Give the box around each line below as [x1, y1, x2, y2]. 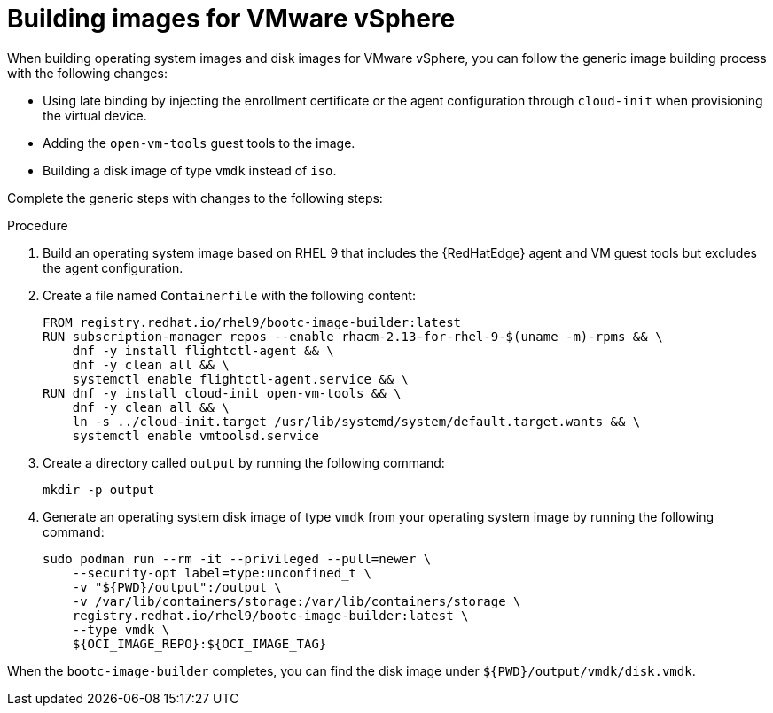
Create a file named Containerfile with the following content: [43, 287, 416, 303]
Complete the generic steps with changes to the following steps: [7, 190, 383, 205]
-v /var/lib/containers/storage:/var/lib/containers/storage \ [72, 593, 521, 608]
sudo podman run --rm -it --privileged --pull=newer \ [43, 551, 432, 566]
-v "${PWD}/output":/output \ [72, 579, 282, 594]
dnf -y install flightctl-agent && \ [72, 343, 334, 358]
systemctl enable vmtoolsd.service [72, 428, 319, 443]
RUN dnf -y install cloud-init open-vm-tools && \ [43, 385, 402, 400]
